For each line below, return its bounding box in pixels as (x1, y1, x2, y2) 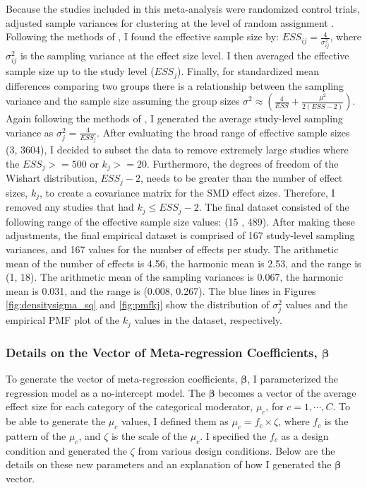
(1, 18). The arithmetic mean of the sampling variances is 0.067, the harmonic (6, 269, 343, 284)
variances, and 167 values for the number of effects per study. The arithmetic (6, 241, 339, 256)
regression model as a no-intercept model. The (6, 385, 206, 400)
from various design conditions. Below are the (138, 443, 335, 458)
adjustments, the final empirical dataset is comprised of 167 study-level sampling (6, 228, 355, 243)
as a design (281, 428, 329, 443)
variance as (6, 124, 54, 139)
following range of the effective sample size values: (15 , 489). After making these (6, 214, 355, 228)
